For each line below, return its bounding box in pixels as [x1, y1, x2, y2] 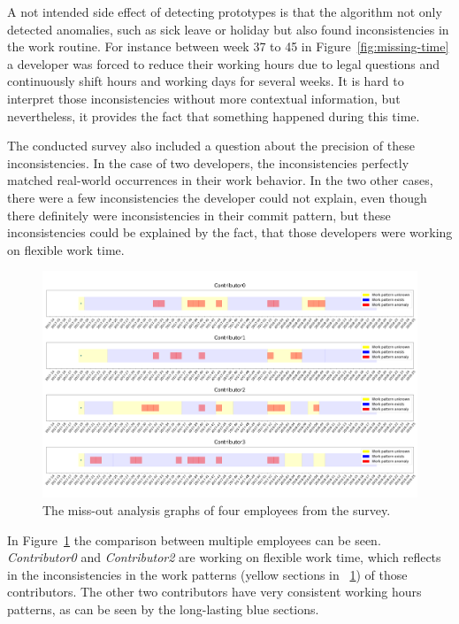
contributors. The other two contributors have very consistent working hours [7, 582, 422, 601]
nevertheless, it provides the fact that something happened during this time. [7, 106, 420, 125]
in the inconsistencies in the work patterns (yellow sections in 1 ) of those [7, 565, 408, 583]
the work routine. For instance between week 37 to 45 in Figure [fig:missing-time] [7, 37, 449, 56]
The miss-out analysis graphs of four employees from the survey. [42, 501, 391, 520]
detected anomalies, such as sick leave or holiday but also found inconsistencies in [7, 19, 449, 38]
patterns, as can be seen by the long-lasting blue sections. [7, 600, 319, 619]
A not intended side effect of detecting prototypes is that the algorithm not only [7, 3, 442, 20]
